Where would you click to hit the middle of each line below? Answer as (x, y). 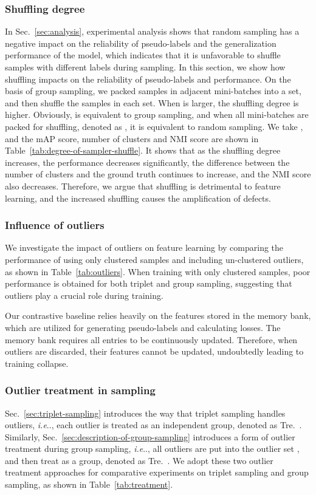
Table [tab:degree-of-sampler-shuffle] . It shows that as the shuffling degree (143, 150)
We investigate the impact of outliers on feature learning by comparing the (144, 248)
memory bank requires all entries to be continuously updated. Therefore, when (151, 339)
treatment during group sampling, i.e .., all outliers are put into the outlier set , (152, 449)
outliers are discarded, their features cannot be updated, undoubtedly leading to (154, 351)
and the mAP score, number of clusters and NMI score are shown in (132, 138)
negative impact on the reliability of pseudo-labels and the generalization (141, 43)
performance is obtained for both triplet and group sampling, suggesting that (149, 283)
